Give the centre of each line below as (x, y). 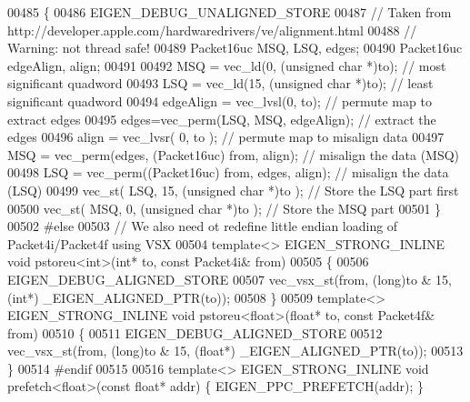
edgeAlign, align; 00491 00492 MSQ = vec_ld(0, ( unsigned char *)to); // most (227, 65)
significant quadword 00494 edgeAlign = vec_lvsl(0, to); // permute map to (220, 100)
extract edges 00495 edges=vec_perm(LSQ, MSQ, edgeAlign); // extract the (222, 119)
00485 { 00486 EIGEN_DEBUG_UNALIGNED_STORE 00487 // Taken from (230, 12)
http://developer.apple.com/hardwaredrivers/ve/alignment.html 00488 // (212, 30)
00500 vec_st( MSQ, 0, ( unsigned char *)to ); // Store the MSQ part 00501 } (225, 208)
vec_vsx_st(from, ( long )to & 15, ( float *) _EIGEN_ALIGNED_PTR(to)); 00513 (235, 351)
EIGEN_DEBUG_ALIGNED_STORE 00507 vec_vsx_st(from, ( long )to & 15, (230, 279)
